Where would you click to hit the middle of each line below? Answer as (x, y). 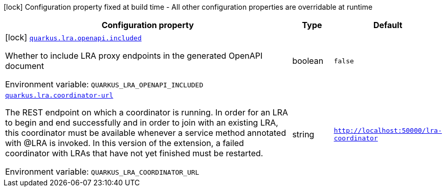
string (303, 134)
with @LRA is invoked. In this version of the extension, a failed (125, 143)
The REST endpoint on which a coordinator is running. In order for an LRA (147, 112)
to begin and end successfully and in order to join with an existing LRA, (142, 123)
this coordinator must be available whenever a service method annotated (146, 133)
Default (388, 25)
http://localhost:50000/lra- (388, 130)
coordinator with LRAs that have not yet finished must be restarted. (134, 153)
